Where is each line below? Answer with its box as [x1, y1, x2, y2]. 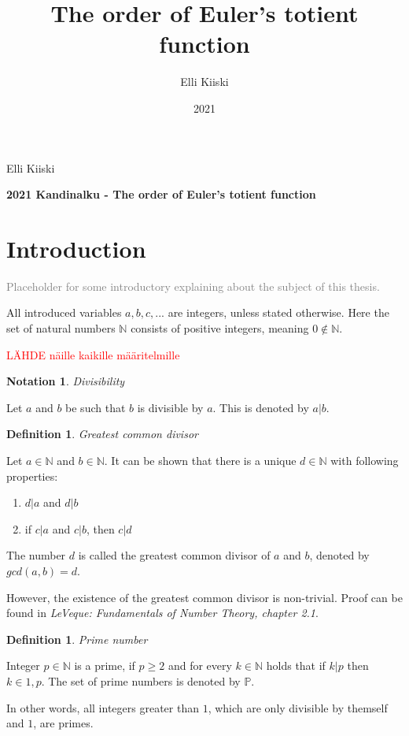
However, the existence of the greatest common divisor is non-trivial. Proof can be [6, 589, 403, 605]
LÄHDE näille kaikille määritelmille [6, 346, 180, 362]
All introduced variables [6, 304, 122, 321]
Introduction [6, 232, 146, 264]
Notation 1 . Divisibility [6, 373, 125, 389]
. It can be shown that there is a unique [104, 452, 297, 468]
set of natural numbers [6, 320, 116, 336]
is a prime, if [74, 657, 135, 674]
